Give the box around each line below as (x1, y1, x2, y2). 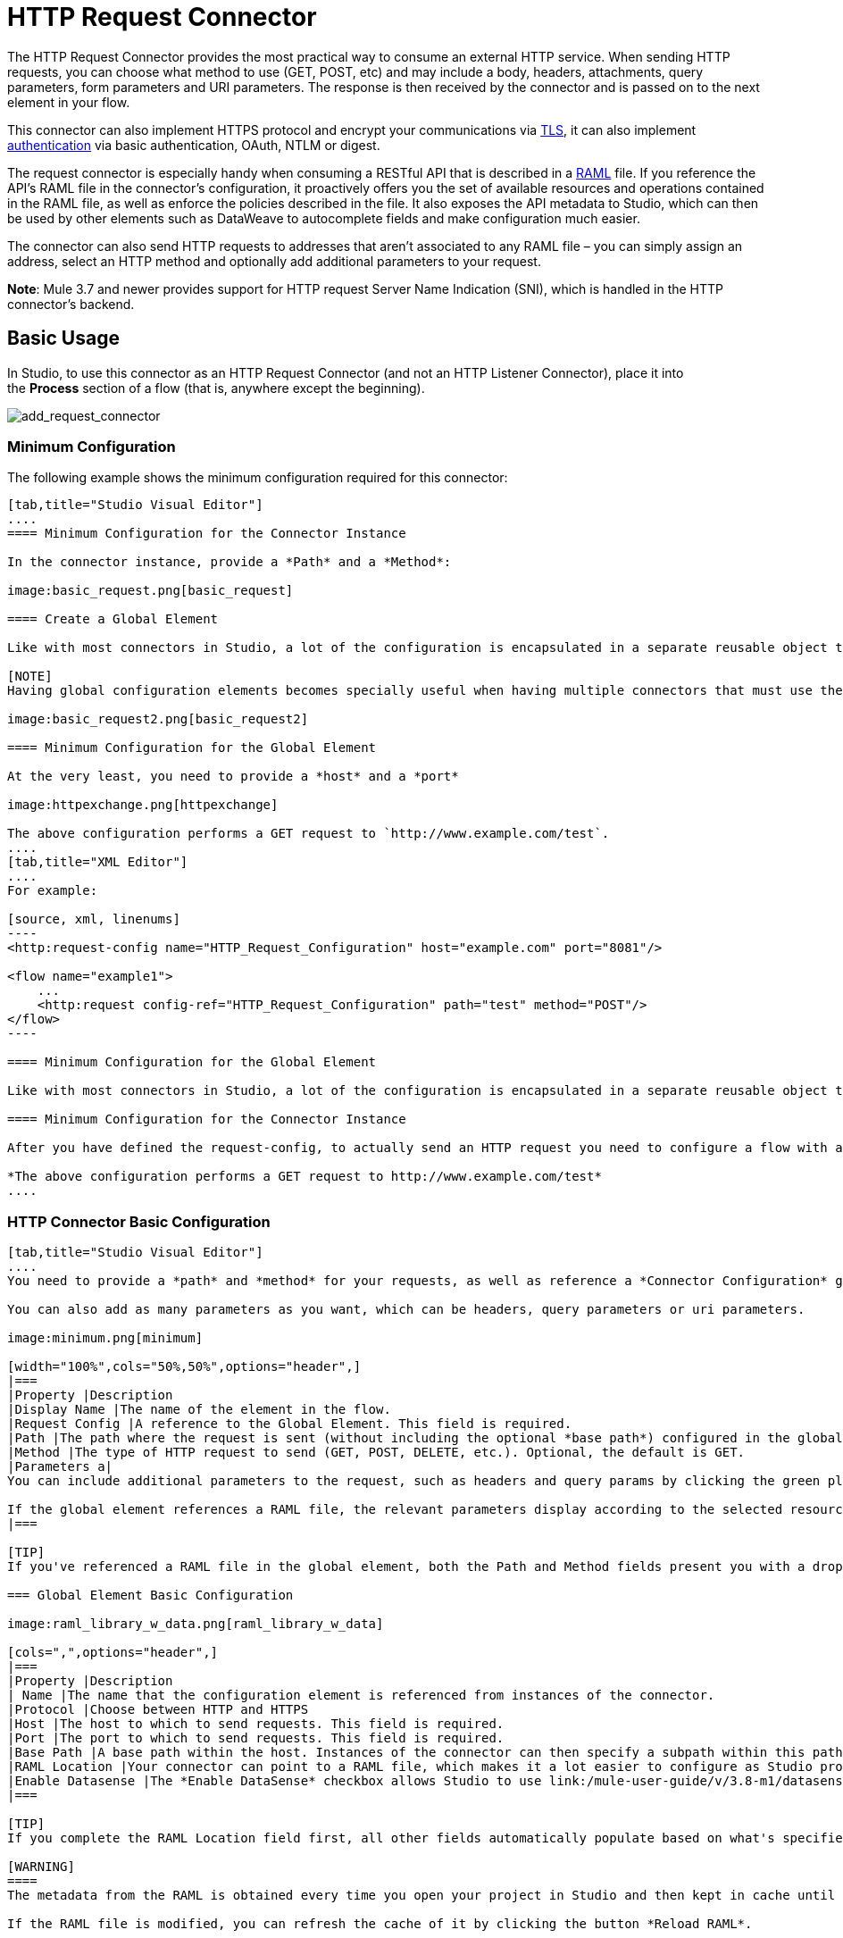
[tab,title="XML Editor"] (7, 855, 188, 870)
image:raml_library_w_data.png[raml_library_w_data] (7, 1616, 384, 1632)
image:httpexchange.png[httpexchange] (7, 798, 279, 813)
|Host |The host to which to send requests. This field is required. (7, 1717, 505, 1732)
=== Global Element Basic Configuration (7, 1588, 294, 1603)
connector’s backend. (7, 296, 135, 312)
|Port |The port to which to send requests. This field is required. (7, 1731, 505, 1746)
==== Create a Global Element (7, 612, 219, 627)
